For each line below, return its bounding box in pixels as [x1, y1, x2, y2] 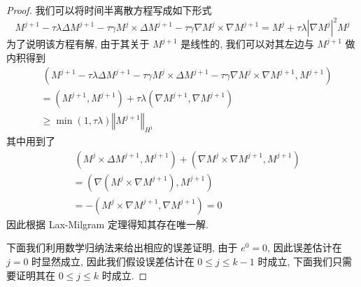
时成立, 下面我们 [257, 254, 333, 269]
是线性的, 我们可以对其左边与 [180, 36, 314, 51]
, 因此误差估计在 [267, 240, 342, 255]
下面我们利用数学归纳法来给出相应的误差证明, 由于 [6, 240, 238, 255]
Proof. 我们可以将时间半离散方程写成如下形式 [6, 3, 212, 17]
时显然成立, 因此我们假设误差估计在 [31, 254, 194, 269]
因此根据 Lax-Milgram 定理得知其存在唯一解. [6, 216, 208, 231]
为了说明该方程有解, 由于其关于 [6, 36, 150, 51]
